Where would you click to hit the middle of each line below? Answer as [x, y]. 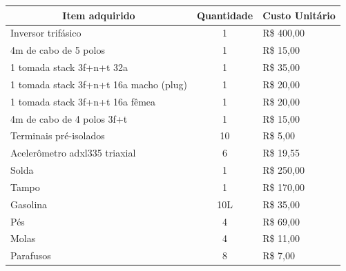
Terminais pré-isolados [58, 135]
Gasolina [29, 204]
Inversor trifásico [46, 33]
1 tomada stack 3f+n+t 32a [69, 67]
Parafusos [31, 255]
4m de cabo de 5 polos [58, 50]
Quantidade [225, 15]
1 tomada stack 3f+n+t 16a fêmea [83, 101]
